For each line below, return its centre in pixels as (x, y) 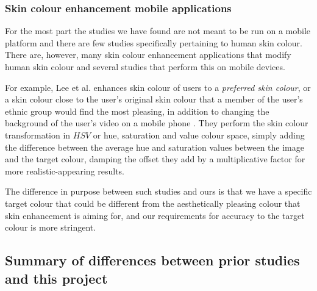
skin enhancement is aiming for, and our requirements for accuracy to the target (155, 215)
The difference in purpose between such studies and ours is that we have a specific (158, 191)
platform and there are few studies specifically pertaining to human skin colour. (154, 42)
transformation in (38, 135)
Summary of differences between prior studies (152, 260)
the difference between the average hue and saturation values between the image (155, 147)
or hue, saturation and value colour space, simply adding (199, 135)
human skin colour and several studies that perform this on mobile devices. (145, 66)
